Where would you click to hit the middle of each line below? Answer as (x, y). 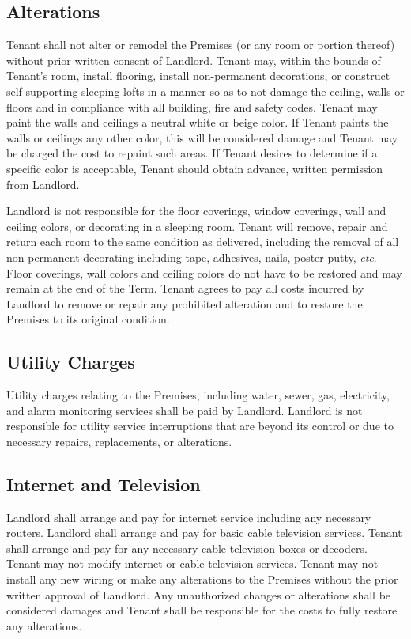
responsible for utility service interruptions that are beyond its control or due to (200, 426)
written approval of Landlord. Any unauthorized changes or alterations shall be (199, 594)
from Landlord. (43, 184)
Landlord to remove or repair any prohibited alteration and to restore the (185, 303)
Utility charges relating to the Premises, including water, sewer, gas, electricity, (198, 395)
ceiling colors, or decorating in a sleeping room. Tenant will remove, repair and (197, 226)
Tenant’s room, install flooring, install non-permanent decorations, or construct (198, 76)
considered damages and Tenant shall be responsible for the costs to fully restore (202, 610)
